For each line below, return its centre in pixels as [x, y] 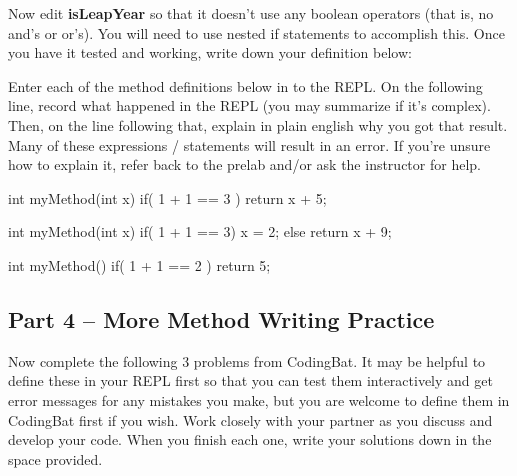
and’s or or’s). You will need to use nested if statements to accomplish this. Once [256, 32]
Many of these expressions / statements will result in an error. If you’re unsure [249, 144]
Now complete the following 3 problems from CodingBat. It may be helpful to [247, 360]
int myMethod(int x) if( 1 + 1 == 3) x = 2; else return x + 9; [200, 231]
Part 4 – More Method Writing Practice [221, 318]
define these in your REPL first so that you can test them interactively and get [250, 380]
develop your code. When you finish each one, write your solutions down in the [250, 439]
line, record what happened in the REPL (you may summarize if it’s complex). [249, 105]
